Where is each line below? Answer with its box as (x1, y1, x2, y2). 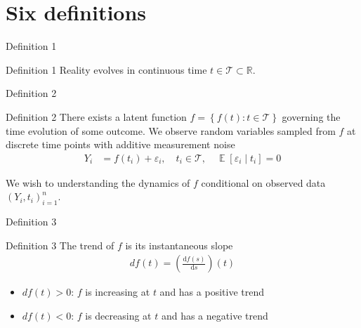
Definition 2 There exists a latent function (6, 109, 187, 124)
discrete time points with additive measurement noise (6, 137, 235, 152)
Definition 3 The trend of (6, 237, 114, 252)
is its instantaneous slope (125, 237, 233, 252)
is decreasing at (85, 308, 152, 322)
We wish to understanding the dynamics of (6, 175, 190, 190)
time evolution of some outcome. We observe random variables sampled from (6, 123, 336, 138)
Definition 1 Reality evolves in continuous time (6, 62, 207, 77)
